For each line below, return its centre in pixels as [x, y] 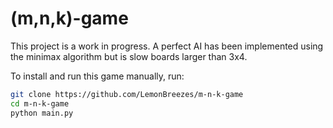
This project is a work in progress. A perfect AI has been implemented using [167, 46]
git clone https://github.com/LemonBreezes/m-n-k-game [127, 94]
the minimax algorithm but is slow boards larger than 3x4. [129, 56]
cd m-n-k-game [40, 103]
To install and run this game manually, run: [97, 76]
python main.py [42, 113]
